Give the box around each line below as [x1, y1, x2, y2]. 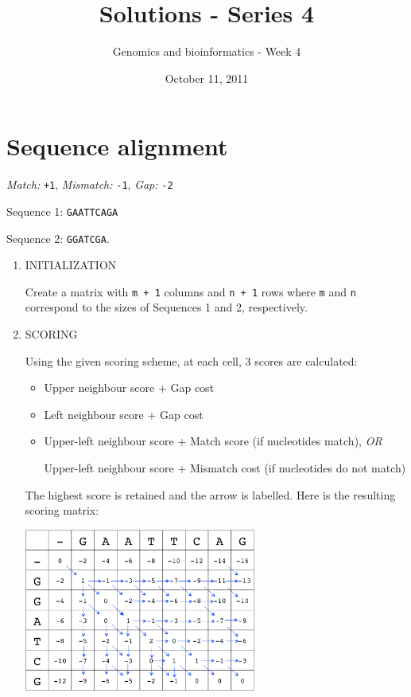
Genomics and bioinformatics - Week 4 [112, 43, 301, 60]
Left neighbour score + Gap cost [44, 405, 204, 422]
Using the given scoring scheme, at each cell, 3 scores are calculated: [25, 352, 358, 369]
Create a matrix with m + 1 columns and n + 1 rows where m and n [25, 283, 356, 300]
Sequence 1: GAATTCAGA [6, 202, 118, 219]
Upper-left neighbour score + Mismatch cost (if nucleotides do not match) [44, 460, 406, 476]
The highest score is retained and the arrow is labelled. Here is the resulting [25, 486, 396, 503]
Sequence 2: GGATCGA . [6, 229, 110, 246]
